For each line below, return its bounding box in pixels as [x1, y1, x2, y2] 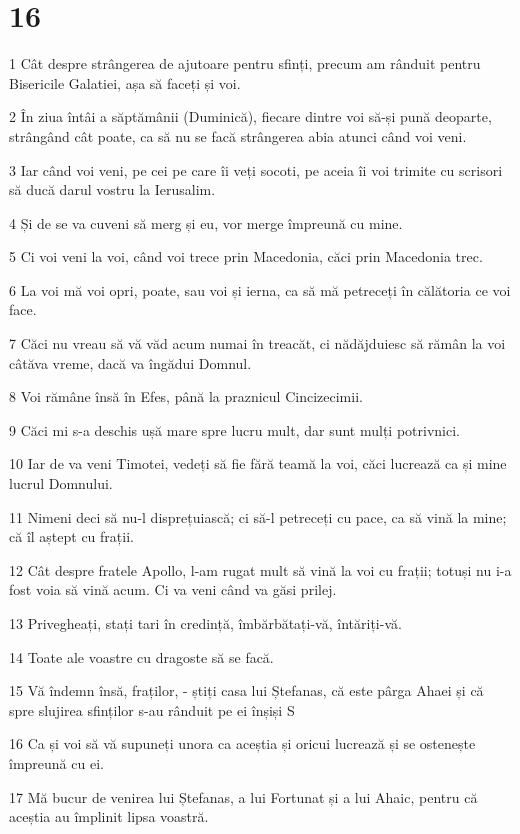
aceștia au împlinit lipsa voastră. [9, 806, 209, 827]
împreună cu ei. [9, 752, 104, 773]
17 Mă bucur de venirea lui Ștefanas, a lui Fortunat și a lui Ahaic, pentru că [9, 786, 478, 807]
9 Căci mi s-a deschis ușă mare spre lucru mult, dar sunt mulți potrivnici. [9, 419, 460, 440]
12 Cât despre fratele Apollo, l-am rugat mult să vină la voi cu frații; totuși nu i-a [9, 559, 512, 580]
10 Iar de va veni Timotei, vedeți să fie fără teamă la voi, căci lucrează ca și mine [9, 453, 507, 474]
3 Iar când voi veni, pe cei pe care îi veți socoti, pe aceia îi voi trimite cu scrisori [9, 159, 503, 180]
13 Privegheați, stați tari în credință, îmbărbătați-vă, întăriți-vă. [9, 613, 402, 633]
